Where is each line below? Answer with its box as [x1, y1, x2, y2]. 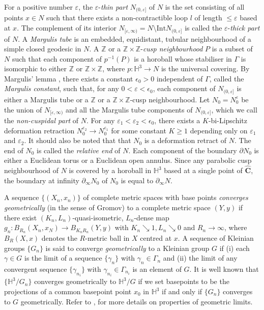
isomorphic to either [4, 63, 67, 74]
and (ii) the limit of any [163, 252, 238, 263]
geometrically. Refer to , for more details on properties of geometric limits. [20, 296, 253, 306]
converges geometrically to [34, 276, 116, 287]
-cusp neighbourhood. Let [130, 94, 210, 104]
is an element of [132, 263, 182, 274]
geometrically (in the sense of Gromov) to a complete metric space [4, 202, 211, 212]
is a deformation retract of [144, 135, 227, 146]
